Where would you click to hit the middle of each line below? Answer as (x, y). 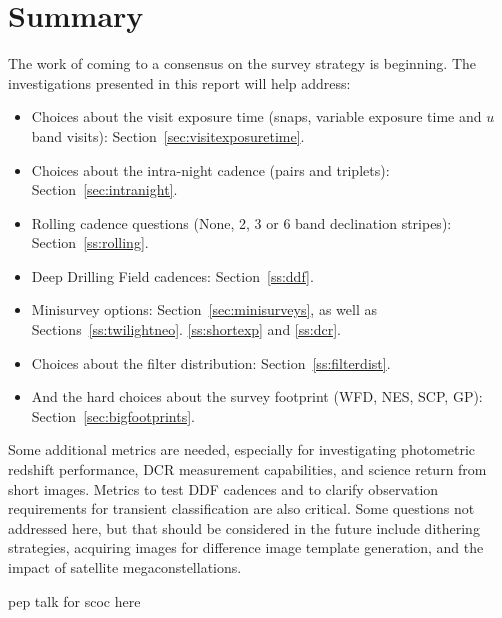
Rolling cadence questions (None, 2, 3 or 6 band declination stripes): (241, 222)
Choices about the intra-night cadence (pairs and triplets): (210, 169)
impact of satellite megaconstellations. (125, 567)
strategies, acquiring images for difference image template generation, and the (246, 547)
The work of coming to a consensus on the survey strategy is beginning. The (242, 63)
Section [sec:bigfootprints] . (113, 415)
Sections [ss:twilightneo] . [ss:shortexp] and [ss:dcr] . (186, 329)
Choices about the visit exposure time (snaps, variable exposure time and (256, 116)
